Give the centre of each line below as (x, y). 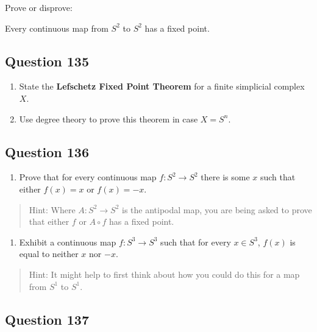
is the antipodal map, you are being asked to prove (217, 209)
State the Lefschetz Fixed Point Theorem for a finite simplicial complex (162, 86)
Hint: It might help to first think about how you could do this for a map (164, 274)
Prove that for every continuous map (88, 177)
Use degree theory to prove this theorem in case (109, 118)
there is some (225, 177)
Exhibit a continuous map (68, 242)
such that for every (196, 242)
